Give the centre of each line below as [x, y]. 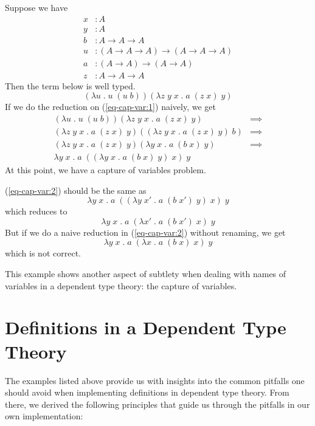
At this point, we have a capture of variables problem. [106, 170]
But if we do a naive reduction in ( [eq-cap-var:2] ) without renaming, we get [145, 232]
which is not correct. [43, 253]
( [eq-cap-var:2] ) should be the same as [76, 190]
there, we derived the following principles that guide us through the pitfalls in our [157, 404]
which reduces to [36, 211]
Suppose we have [36, 7]
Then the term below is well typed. [70, 85]
